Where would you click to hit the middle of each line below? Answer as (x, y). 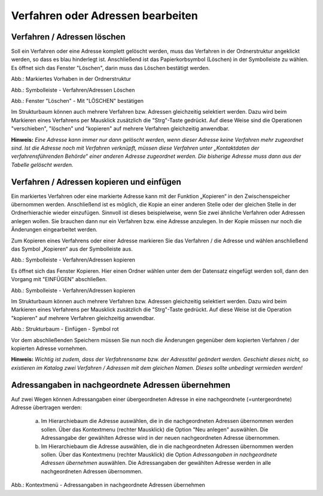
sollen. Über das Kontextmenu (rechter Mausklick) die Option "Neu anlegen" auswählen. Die (155, 429)
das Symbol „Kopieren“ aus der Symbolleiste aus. (72, 249)
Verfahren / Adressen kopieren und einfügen (96, 182)
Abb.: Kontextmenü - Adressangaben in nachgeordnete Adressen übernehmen (108, 485)
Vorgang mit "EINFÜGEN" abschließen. (59, 279)
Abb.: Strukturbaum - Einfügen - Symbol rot (65, 329)
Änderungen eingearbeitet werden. (54, 230)
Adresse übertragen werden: (46, 407)
